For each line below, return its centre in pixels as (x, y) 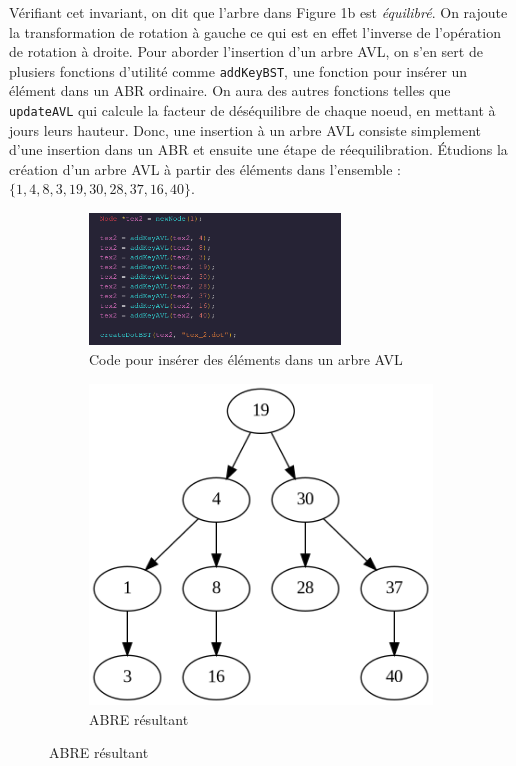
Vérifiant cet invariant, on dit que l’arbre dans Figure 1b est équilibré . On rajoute (258, 12)
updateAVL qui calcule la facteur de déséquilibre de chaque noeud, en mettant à (252, 110)
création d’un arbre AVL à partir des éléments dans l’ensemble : (205, 168)
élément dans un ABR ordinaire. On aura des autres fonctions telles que (230, 90)
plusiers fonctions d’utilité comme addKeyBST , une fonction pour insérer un (238, 70)
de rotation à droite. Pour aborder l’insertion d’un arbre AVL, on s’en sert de (246, 51)
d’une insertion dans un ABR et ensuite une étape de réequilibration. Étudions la (258, 149)
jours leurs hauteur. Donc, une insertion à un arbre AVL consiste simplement (245, 129)
